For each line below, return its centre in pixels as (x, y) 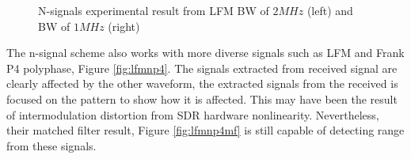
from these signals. (51, 145)
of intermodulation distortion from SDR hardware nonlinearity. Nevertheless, (193, 114)
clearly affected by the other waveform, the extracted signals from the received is (202, 83)
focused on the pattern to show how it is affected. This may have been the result (202, 98)
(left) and (330, 10)
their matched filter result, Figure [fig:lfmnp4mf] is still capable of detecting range (205, 130)
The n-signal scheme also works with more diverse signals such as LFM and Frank (205, 53)
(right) (124, 26)
